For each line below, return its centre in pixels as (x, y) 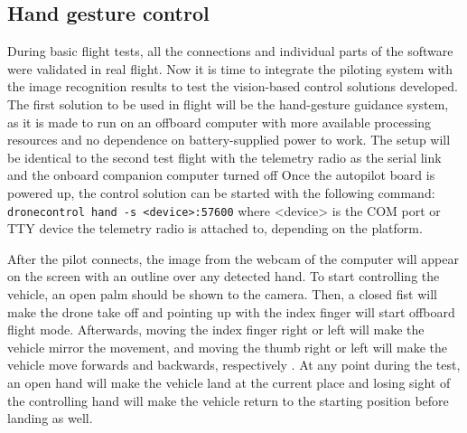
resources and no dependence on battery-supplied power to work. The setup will (229, 140)
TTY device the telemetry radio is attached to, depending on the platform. (215, 228)
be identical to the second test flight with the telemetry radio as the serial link (224, 157)
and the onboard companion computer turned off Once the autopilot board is (221, 175)
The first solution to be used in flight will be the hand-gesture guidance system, (228, 104)
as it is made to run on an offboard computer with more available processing (219, 122)
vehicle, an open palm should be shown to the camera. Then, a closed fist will (222, 293)
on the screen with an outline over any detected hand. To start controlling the (224, 276)
